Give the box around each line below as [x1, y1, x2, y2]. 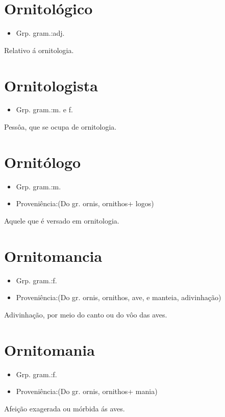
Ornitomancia [4, 245, 103, 266]
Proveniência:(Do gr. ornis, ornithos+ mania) [16, 386, 158, 397]
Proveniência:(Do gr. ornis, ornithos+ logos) [16, 198, 154, 209]
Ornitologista [4, 75, 98, 95]
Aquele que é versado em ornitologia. [4, 215, 119, 226]
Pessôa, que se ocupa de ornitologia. [4, 121, 117, 132]
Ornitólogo [4, 151, 81, 172]
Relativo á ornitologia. [4, 44, 74, 55]
